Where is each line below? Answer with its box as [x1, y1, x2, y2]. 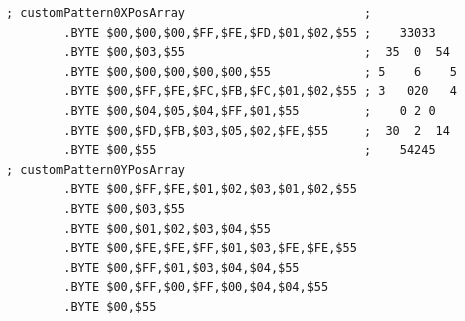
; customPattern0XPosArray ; [6, 6, 372, 20]
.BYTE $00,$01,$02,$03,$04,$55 [63, 221, 271, 236]
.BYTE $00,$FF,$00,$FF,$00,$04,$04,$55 [63, 280, 329, 295]
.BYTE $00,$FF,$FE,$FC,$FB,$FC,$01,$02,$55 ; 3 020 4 [63, 84, 458, 99]
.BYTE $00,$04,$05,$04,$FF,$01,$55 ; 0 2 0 [63, 103, 436, 118]
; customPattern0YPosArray [6, 162, 185, 177]
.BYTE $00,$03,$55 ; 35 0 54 [63, 45, 450, 60]
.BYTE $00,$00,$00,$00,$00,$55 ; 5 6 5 [63, 64, 458, 79]
